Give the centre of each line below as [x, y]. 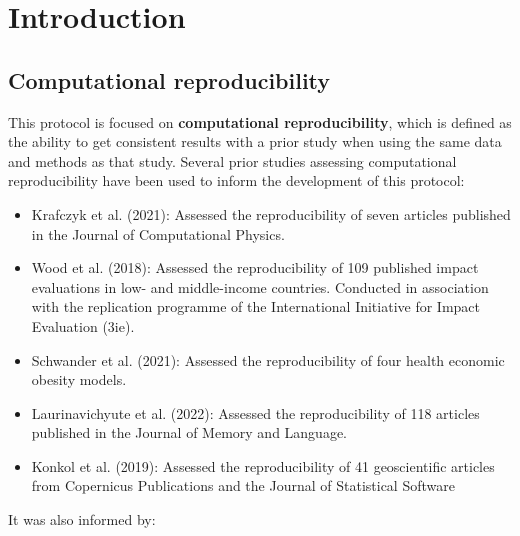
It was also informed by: [82, 519]
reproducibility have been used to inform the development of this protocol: [236, 180]
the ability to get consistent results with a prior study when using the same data [255, 141]
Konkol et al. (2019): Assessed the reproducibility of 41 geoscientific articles [263, 465]
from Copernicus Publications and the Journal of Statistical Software [243, 485]
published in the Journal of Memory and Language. [189, 432]
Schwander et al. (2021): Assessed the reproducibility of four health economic [268, 359]
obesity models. [79, 379]
